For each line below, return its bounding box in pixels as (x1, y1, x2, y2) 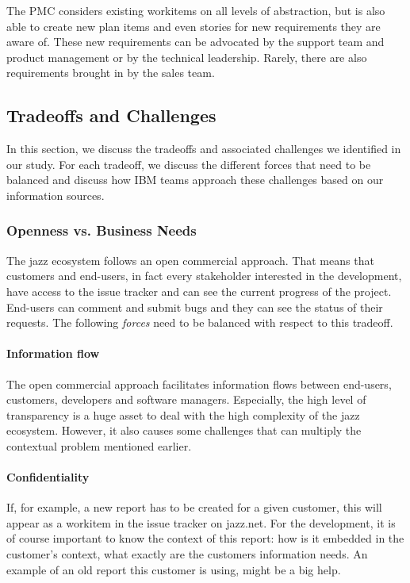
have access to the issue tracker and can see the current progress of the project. (6, 282, 392, 299)
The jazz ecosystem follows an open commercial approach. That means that (6, 251, 374, 268)
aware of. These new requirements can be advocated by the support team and (6, 33, 385, 50)
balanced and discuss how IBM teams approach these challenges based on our (6, 171, 384, 188)
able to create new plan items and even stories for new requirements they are (6, 17, 381, 34)
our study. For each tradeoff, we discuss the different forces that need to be (6, 155, 371, 172)
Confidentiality (6, 469, 90, 485)
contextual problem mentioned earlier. (6, 437, 192, 454)
